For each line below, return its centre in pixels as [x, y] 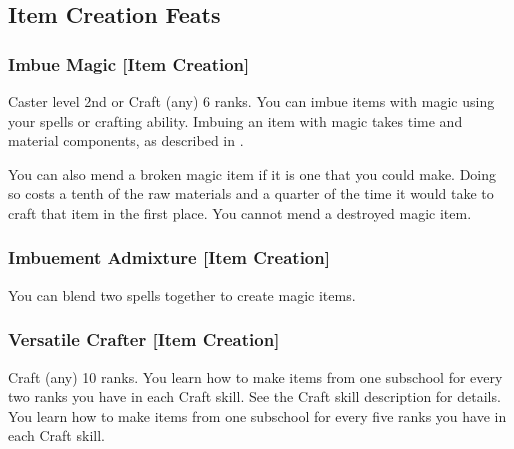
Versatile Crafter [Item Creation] [144, 339]
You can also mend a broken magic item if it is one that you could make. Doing [252, 173]
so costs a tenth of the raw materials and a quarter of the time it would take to [251, 193]
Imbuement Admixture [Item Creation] [169, 257]
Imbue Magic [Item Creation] [129, 63]
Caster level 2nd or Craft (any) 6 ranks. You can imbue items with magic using [251, 101]
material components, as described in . [126, 140]
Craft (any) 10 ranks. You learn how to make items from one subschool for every [255, 376]
